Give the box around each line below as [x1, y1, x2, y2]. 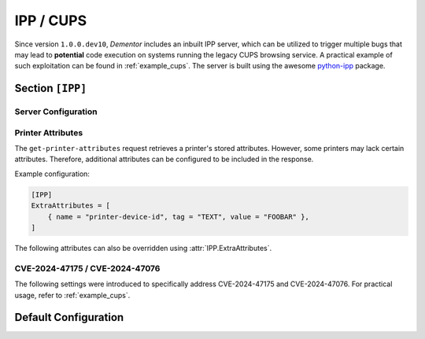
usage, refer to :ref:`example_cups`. [14, 290, 131, 300]
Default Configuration [14, 311, 124, 324]
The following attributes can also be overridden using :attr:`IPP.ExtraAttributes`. [14, 243, 272, 252]
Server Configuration [14, 106, 98, 117]
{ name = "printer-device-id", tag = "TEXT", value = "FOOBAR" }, [47, 212, 310, 221]
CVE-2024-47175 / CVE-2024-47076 [14, 263, 161, 274]
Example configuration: [14, 169, 91, 179]
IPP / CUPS [14, 12, 87, 29]
